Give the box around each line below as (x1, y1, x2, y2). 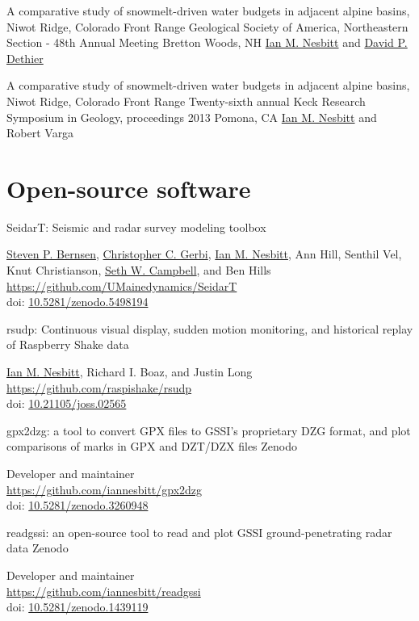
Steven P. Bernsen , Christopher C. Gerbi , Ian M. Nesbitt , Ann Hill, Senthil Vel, (6, 245, 402, 262)
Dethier (6, 49, 44, 66)
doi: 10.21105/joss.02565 (6, 395, 127, 412)
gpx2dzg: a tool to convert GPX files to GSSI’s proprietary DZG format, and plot (6, 422, 411, 438)
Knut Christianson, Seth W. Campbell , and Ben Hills (6, 262, 271, 279)
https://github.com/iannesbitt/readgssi (6, 582, 201, 599)
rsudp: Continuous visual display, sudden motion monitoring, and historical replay (6, 320, 413, 337)
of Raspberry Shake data (6, 336, 129, 353)
